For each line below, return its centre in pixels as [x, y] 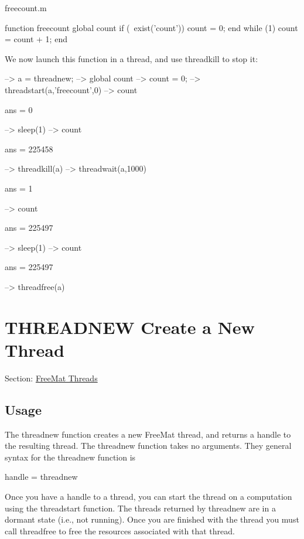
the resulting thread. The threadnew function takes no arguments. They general [148, 446]
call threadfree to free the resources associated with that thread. [120, 531]
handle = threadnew [41, 477]
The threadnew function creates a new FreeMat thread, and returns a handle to [148, 434]
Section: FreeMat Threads [51, 378]
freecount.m [26, 8]
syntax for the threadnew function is [70, 457]
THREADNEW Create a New [130, 327]
